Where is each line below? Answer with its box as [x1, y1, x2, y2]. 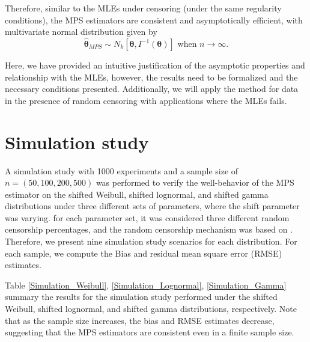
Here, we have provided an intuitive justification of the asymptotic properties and [5, 59, 305, 71]
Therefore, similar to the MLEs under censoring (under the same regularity [5, 2, 282, 14]
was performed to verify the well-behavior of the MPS [96, 176, 294, 189]
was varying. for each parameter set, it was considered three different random [5, 211, 290, 224]
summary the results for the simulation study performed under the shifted [5, 290, 278, 303]
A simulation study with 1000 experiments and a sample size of [5, 164, 239, 177]
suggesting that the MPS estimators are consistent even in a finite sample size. [5, 326, 294, 338]
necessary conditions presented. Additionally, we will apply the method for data [5, 82, 299, 95]
